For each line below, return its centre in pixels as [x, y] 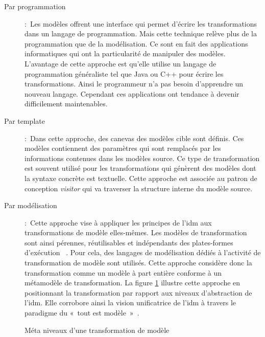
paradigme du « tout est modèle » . [82, 313]
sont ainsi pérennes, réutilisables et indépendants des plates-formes [129, 242]
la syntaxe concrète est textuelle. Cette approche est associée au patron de [141, 178]
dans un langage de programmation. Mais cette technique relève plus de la [141, 33]
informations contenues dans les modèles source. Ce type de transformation [142, 158]
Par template [25, 120]
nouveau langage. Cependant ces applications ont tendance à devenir [132, 93]
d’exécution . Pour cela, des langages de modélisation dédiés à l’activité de [143, 252]
